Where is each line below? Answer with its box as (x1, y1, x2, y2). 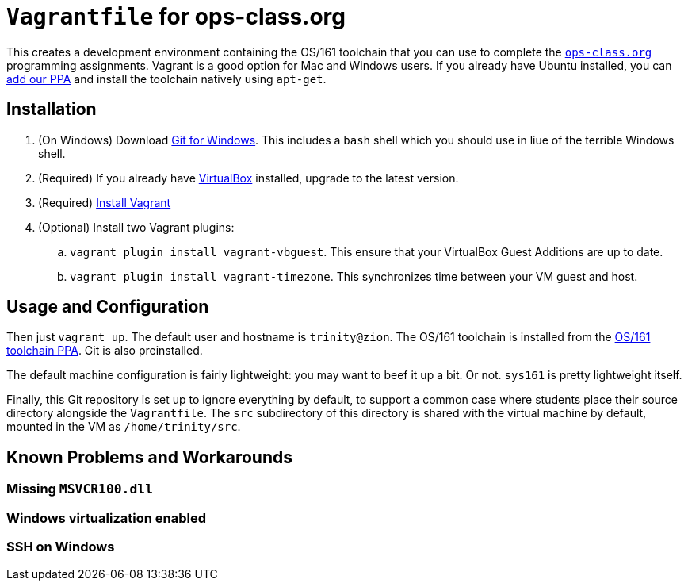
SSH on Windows (6, 539, 115, 555)
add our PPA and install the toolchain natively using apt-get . (6, 71, 327, 86)
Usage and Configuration (6, 297, 209, 317)
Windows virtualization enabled (6, 509, 207, 526)
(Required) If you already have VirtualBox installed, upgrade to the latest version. (38, 171, 459, 185)
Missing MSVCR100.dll (6, 481, 154, 497)
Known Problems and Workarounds (6, 447, 292, 467)
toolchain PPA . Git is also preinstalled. (6, 343, 203, 358)
